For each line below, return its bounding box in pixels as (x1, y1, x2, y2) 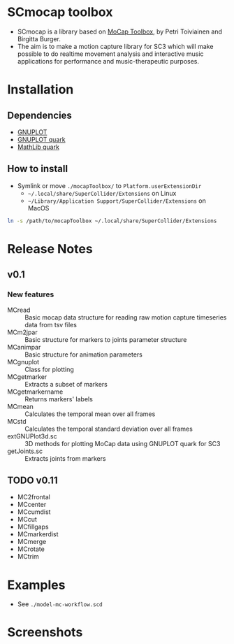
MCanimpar (7, 343, 41, 351)
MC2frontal (17, 493, 50, 501)
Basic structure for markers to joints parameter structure (24, 335, 187, 343)
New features (7, 289, 54, 299)
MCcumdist (17, 508, 51, 516)
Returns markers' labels (24, 394, 93, 403)
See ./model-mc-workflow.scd (17, 600, 103, 608)
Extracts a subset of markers (24, 380, 108, 388)
